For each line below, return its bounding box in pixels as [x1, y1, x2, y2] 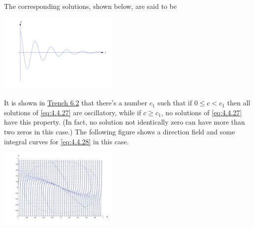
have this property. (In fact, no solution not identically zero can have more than [4, 117, 245, 127]
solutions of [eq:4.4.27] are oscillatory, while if [4, 107, 141, 117]
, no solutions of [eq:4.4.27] [161, 107, 242, 117]
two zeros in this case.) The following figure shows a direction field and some [4, 126, 235, 136]
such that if [157, 98, 192, 108]
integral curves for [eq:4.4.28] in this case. [4, 136, 129, 146]
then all [227, 98, 251, 108]
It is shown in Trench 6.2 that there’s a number [4, 98, 147, 108]
